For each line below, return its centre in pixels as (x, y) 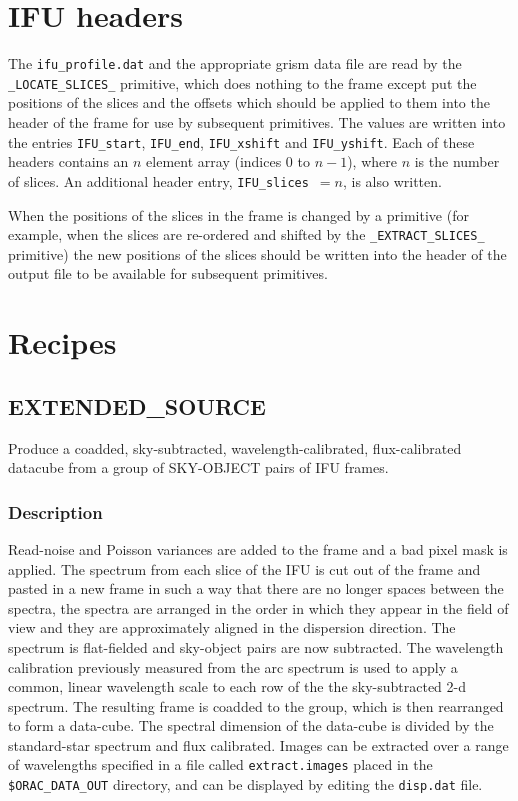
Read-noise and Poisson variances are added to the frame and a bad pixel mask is (258, 548)
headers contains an (68, 161)
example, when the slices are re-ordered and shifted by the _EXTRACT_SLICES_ (246, 234)
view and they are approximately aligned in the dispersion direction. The (232, 627)
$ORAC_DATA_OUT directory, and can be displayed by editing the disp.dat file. (245, 784)
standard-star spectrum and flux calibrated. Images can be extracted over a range (258, 744)
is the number (457, 161)
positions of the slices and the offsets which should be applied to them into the (249, 102)
